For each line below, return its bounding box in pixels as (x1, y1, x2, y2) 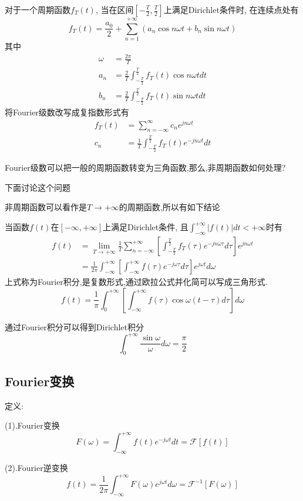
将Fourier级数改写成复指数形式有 (5, 106, 129, 118)
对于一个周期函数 (5, 4, 70, 15)
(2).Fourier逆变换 (5, 462, 68, 474)
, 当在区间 (95, 4, 134, 15)
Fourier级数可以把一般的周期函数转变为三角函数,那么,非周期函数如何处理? (5, 161, 286, 174)
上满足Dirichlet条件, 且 (103, 221, 188, 233)
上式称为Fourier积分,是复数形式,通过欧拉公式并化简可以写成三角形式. (5, 275, 268, 287)
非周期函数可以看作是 (5, 201, 87, 213)
